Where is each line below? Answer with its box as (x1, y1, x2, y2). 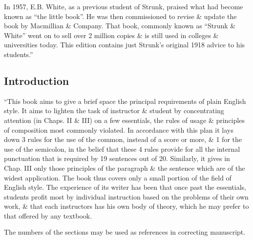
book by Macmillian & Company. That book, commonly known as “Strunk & (4, 20, 236, 31)
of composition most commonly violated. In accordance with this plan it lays (4, 124, 233, 135)
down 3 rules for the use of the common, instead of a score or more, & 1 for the (4, 134, 242, 144)
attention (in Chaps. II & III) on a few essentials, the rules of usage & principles (4, 115, 245, 125)
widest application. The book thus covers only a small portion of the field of (4, 172, 232, 182)
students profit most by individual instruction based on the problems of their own (4, 191, 249, 201)
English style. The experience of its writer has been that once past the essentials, (4, 182, 246, 192)
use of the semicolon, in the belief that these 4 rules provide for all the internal (4, 143, 240, 154)
